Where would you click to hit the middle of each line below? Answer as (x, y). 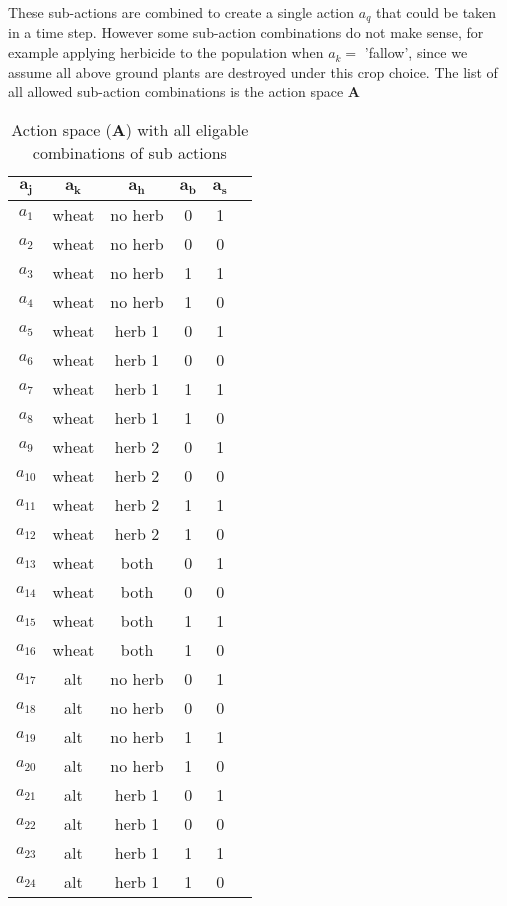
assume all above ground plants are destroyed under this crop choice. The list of (253, 71)
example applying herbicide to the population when (166, 52)
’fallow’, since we (416, 52)
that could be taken (436, 12)
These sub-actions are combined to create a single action (181, 12)
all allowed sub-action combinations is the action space (176, 91)
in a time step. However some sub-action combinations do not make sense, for (246, 32)
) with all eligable (187, 129)
